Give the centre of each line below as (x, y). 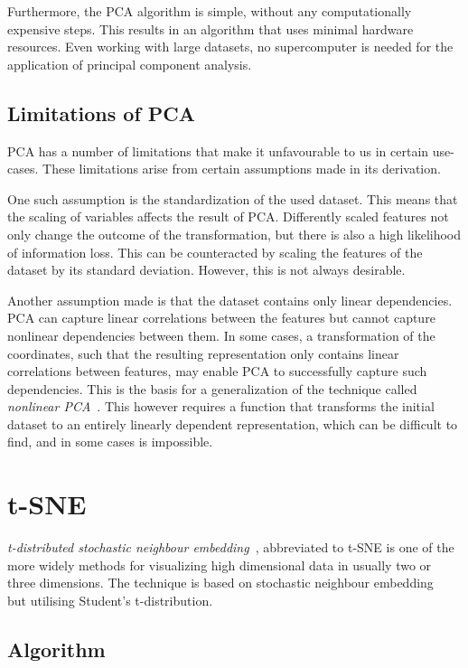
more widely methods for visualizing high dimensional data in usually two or (220, 565)
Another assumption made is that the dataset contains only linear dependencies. (230, 300)
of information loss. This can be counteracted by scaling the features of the (215, 252)
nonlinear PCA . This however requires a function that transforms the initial (221, 406)
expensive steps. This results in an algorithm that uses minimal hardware (211, 28)
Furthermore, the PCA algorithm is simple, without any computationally (210, 11)
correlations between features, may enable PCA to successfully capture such (217, 371)
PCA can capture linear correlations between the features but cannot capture (221, 318)
